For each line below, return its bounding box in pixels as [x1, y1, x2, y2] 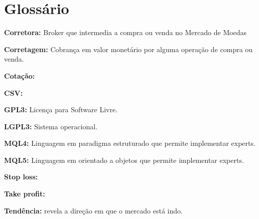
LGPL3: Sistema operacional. [4, 121, 97, 131]
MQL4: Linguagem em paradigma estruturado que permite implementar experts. [4, 138, 255, 148]
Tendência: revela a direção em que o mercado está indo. [4, 205, 183, 215]
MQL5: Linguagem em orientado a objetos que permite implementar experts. [4, 154, 244, 165]
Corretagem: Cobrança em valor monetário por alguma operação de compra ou [4, 44, 253, 54]
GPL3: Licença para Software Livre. [4, 104, 118, 115]
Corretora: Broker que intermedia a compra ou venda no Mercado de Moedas [4, 27, 247, 38]
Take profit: [4, 188, 45, 199]
